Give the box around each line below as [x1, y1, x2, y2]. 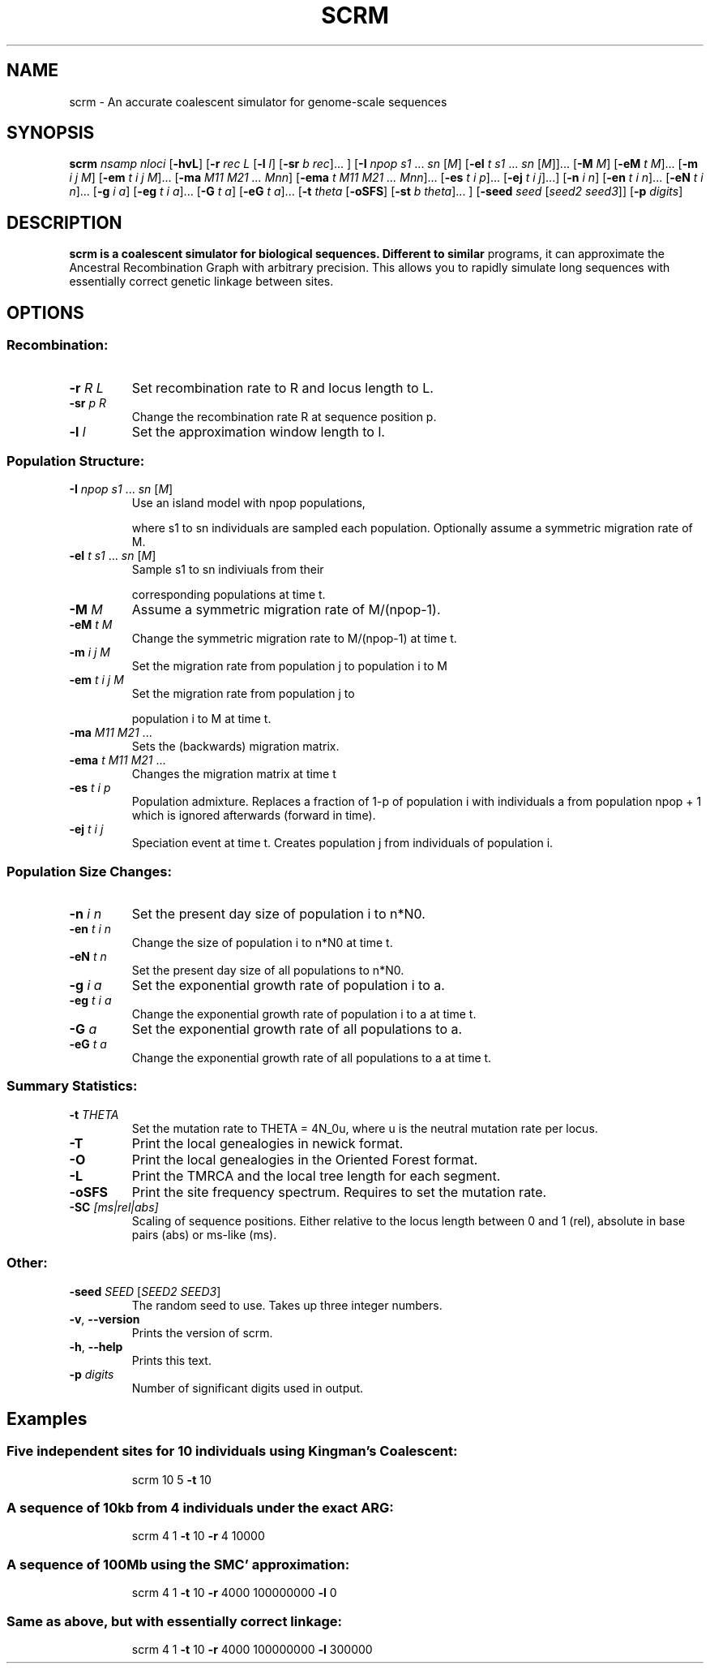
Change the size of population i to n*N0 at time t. [131, 936, 393, 949]
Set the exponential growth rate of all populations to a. [131, 1021, 463, 1037]
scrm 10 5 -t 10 [131, 1472, 212, 1487]
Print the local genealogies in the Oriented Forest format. [131, 1151, 478, 1168]
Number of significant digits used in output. [131, 1380, 364, 1395]
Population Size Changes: [6, 863, 172, 880]
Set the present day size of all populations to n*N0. [131, 963, 404, 977]
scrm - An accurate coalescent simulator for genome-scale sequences [69, 94, 447, 109]
